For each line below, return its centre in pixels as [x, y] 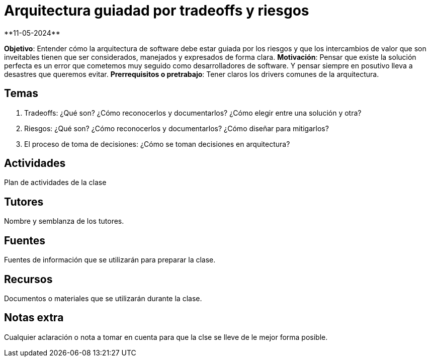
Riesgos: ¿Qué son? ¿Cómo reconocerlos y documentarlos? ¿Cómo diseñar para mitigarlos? [177, 128]
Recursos [28, 279]
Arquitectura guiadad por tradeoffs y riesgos [157, 11]
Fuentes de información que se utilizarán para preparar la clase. [110, 260]
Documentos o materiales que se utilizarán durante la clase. [103, 298]
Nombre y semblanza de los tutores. [64, 221]
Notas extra [34, 318]
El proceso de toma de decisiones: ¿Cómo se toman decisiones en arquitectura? [157, 144]
